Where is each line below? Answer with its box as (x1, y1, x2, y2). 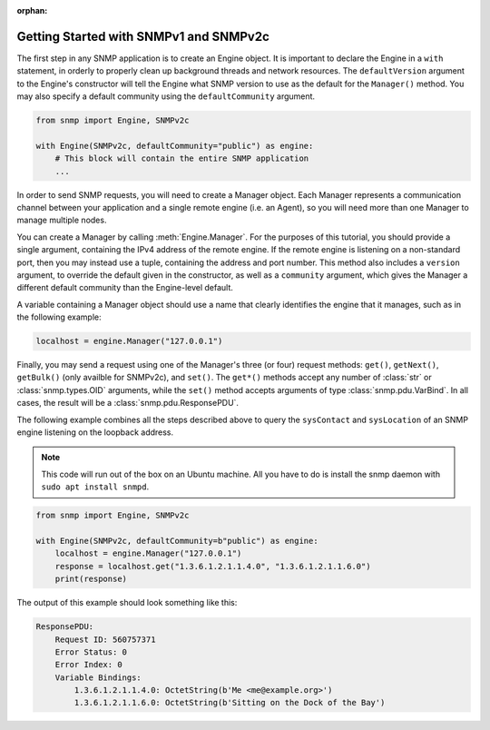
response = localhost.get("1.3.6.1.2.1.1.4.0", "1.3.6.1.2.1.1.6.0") (54, 561, 371, 571)
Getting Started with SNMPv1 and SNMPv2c (16, 28, 269, 44)
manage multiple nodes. (16, 214, 107, 226)
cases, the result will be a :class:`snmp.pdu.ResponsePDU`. (16, 398, 240, 409)
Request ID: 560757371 (54, 634, 156, 645)
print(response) (54, 574, 127, 585)
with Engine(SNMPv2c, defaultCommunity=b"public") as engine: (35, 536, 318, 546)
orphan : (16, 5, 48, 15)
